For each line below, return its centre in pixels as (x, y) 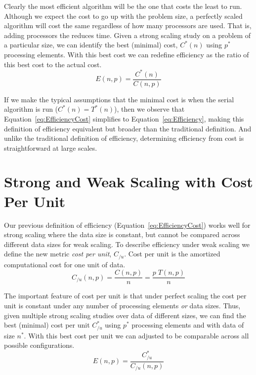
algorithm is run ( (31, 109)
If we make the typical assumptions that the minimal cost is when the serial (119, 99)
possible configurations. (39, 345)
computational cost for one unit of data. (65, 264)
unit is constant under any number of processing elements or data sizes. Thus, (122, 306)
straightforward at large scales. (51, 147)
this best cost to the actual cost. (53, 64)
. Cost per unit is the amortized (172, 254)
